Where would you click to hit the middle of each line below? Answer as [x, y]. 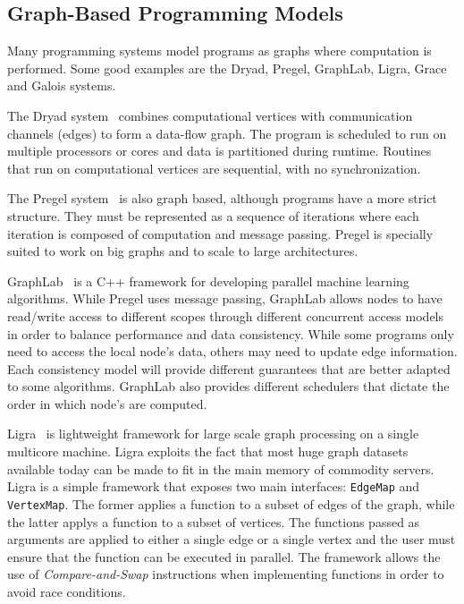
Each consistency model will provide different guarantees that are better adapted [229, 368]
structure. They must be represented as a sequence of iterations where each [213, 215]
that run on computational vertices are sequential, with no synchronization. [214, 168]
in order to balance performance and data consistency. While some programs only [231, 333]
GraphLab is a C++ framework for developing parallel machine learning [208, 281]
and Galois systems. [62, 85]
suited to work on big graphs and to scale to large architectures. [183, 251]
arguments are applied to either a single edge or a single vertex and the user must [232, 539]
